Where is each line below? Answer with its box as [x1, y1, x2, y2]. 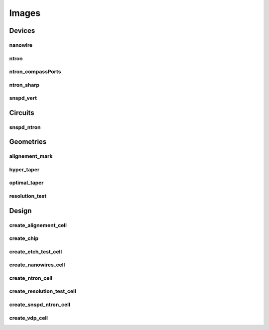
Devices [9, 26, 35, 35]
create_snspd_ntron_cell [9, 301, 71, 308]
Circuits [9, 109, 34, 117]
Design [9, 207, 32, 215]
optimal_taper [9, 179, 44, 186]
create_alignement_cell [9, 221, 67, 228]
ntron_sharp [9, 81, 40, 88]
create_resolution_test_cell [9, 288, 77, 295]
